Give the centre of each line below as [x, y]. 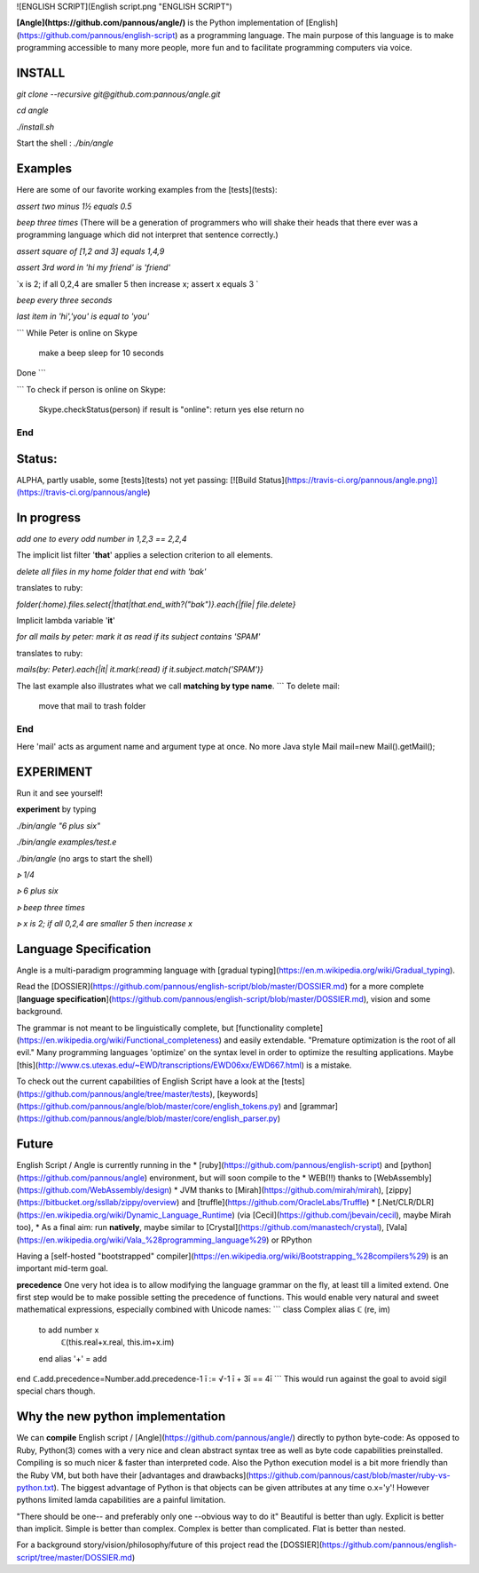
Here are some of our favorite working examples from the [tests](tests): [147, 190]
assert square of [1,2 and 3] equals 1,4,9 [90, 251]
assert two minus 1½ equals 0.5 [74, 206]
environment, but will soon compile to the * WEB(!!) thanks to [261, 1178]
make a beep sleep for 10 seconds [101, 353]
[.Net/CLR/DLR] [406, 1203]
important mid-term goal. [62, 1268]
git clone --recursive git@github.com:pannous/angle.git [118, 94]
